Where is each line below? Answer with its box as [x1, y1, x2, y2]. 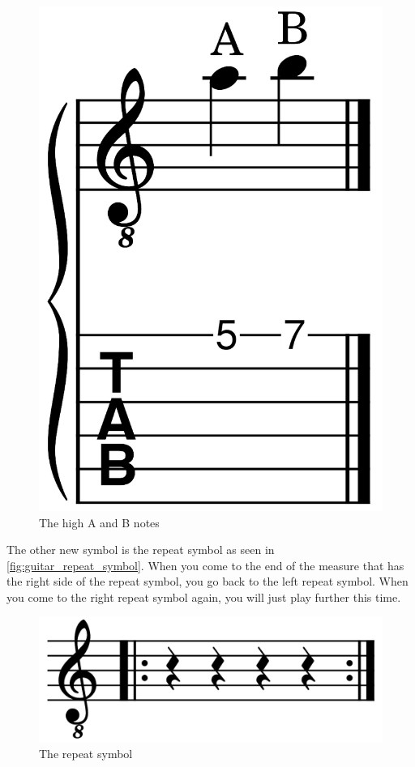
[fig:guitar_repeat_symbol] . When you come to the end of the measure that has [6, 556, 404, 573]
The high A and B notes [39, 513, 160, 531]
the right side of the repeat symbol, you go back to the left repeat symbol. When [6, 573, 409, 590]
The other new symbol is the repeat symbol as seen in [6, 541, 275, 558]
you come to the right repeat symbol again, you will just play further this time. [6, 588, 401, 605]
